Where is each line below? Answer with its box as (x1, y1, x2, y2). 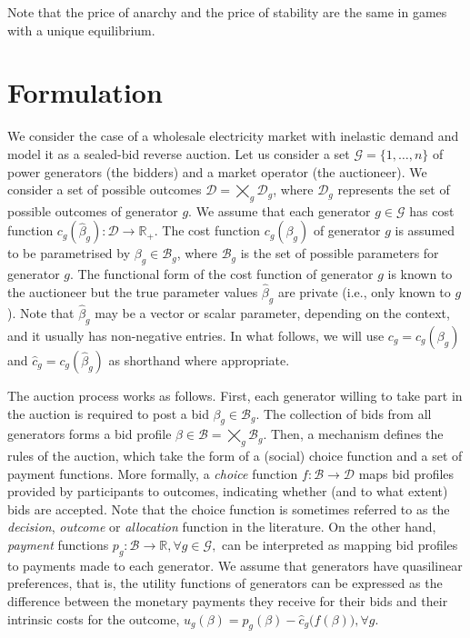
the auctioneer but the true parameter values (7, 283, 258, 302)
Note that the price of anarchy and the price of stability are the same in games (7, 3, 447, 21)
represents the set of (337, 180, 450, 199)
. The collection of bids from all (255, 404, 432, 423)
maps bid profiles (358, 464, 455, 483)
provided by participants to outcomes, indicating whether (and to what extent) (7, 482, 448, 501)
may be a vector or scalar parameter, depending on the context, (95, 304, 450, 323)
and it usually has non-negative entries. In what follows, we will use (7, 325, 385, 344)
